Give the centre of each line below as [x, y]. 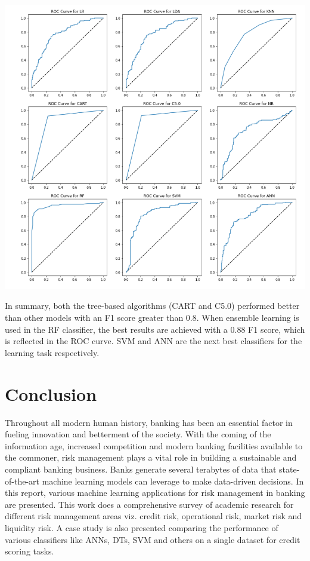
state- [289, 469]
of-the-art [22, 481]
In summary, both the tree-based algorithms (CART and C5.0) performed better [152, 306]
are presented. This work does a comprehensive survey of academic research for [149, 504]
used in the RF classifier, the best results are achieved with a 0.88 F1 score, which [155, 329]
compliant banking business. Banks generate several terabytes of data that [141, 469]
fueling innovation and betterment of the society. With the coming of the [138, 434]
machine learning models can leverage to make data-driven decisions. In [173, 481]
